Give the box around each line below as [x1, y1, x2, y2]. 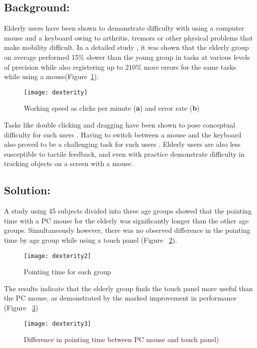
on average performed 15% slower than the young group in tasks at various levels [4, 51, 250, 62]
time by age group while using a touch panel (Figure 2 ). [4, 234, 177, 245]
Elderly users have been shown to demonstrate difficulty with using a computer [4, 23, 245, 33]
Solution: [4, 182, 51, 198]
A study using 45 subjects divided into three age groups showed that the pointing [4, 206, 252, 216]
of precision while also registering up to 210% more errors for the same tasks [4, 61, 236, 72]
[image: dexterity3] [24, 320, 92, 327]
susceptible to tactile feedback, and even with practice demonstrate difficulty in [4, 148, 245, 159]
